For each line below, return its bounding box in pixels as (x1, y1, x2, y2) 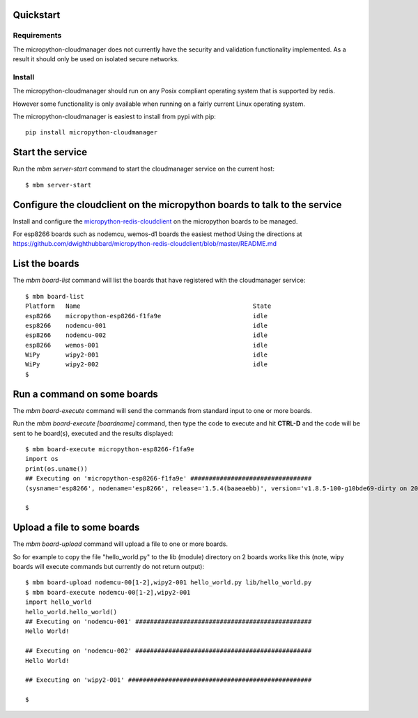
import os (25, 455, 59, 463)
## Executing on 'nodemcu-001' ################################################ (25, 617, 312, 625)
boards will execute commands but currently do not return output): (13, 562, 205, 570)
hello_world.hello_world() (25, 608, 118, 616)
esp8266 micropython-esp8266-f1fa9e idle (25, 312, 268, 320)
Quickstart (13, 9, 61, 21)
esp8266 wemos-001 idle (25, 341, 268, 349)
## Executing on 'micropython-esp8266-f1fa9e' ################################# (25, 474, 312, 483)
